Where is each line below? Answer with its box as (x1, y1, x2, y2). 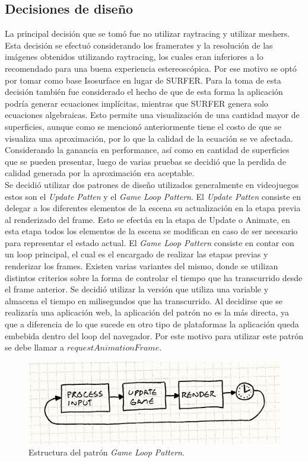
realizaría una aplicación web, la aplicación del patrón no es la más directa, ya (5, 306, 290, 318)
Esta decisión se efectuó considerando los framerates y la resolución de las (5, 39, 273, 51)
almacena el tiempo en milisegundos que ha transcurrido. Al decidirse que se (5, 294, 282, 307)
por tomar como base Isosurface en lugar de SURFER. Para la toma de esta (5, 74, 281, 86)
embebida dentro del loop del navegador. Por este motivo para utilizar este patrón (5, 329, 304, 342)
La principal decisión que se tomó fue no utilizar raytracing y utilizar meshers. (5, 27, 290, 40)
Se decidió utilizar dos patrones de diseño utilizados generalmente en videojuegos (5, 178, 299, 190)
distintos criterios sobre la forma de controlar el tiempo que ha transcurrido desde (5, 271, 303, 283)
